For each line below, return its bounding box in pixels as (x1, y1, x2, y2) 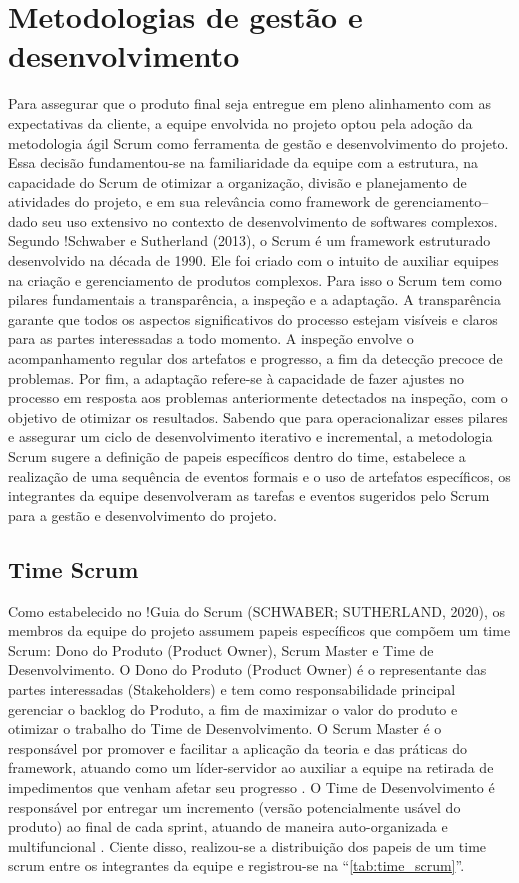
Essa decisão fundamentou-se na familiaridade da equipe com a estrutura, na (8, 152, 479, 173)
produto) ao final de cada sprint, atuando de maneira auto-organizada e (8, 816, 448, 837)
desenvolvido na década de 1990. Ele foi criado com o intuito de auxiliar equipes (8, 250, 499, 271)
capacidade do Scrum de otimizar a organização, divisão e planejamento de (8, 171, 467, 192)
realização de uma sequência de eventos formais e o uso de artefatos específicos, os (8, 465, 511, 486)
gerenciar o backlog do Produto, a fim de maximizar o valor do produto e (8, 698, 458, 719)
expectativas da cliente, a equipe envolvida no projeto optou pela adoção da (8, 112, 473, 133)
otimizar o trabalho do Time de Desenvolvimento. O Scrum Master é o (8, 718, 442, 739)
